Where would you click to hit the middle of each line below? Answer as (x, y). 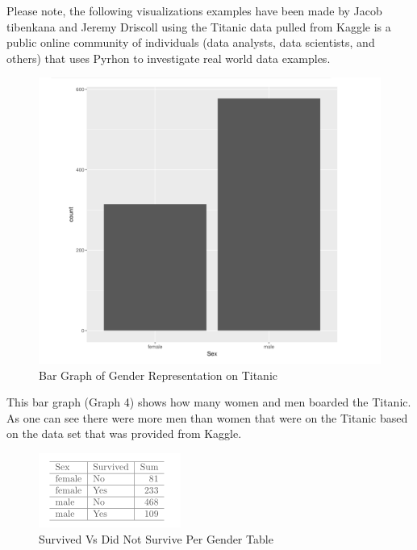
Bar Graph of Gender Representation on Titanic (158, 375)
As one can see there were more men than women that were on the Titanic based (207, 417)
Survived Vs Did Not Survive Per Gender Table (156, 538)
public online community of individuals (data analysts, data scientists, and (191, 42)
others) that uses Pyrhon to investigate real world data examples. (169, 58)
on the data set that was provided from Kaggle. (124, 433)
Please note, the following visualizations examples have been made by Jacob (194, 10)
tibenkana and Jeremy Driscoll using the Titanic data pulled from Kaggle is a (199, 26)
